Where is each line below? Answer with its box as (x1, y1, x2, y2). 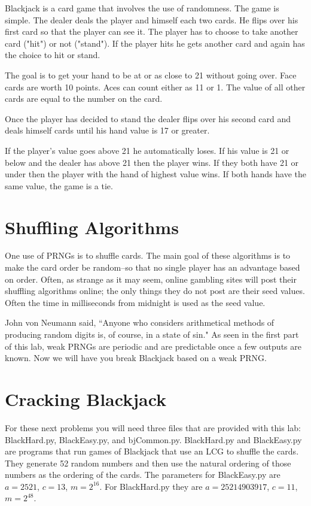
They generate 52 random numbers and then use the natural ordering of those (5, 456, 291, 469)
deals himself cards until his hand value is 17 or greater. (5, 124, 210, 137)
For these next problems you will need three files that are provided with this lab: (5, 421, 301, 434)
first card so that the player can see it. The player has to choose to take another (5, 25, 298, 38)
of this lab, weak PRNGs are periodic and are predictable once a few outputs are (5, 340, 301, 352)
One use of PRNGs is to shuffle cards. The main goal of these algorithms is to (5, 249, 291, 262)
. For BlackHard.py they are (99, 480, 203, 492)
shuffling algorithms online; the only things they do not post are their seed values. (5, 284, 305, 297)
